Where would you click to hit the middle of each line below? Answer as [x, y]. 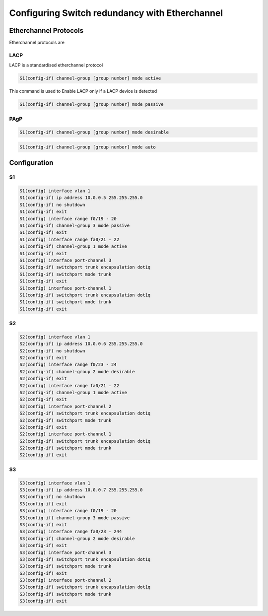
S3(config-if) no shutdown [52, 497]
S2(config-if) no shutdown [52, 351]
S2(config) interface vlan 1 [55, 337]
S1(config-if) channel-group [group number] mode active [90, 78]
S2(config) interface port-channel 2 [66, 406]
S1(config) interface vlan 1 [55, 191]
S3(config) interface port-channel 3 [66, 552]
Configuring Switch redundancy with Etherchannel [116, 13]
